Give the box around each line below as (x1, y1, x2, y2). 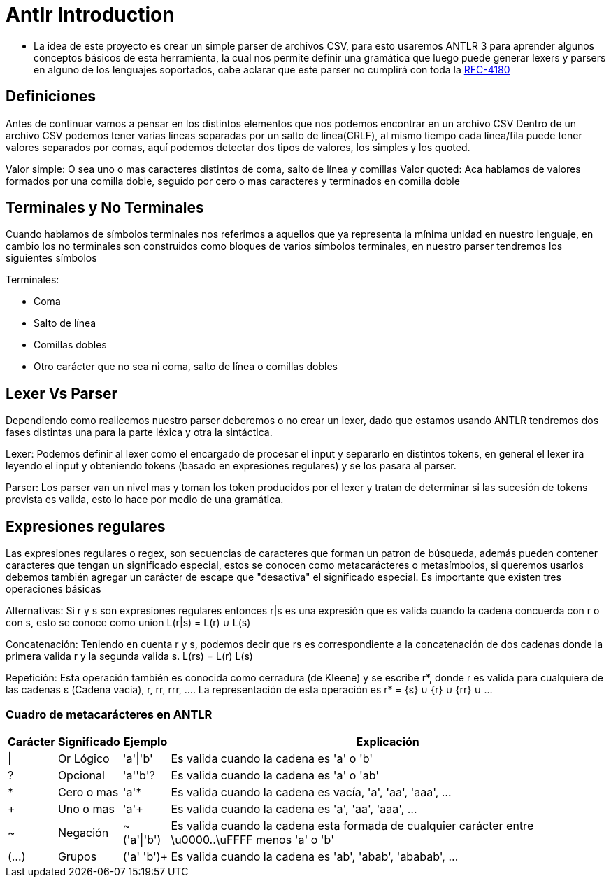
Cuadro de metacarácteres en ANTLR (6, 707, 213, 721)
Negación (57, 825, 109, 840)
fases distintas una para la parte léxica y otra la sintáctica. (6, 426, 273, 439)
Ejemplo (123, 734, 168, 749)
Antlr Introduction (6, 3, 175, 27)
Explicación (356, 734, 419, 749)
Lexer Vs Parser (6, 384, 118, 402)
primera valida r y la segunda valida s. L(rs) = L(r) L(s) (6, 650, 253, 663)
